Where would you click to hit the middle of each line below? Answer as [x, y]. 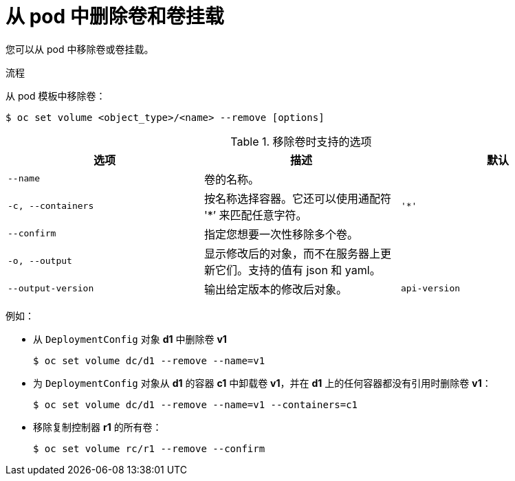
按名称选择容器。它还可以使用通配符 [297, 198]
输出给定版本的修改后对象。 [275, 289]
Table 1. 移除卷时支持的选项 [301, 141]
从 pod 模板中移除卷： [56, 96]
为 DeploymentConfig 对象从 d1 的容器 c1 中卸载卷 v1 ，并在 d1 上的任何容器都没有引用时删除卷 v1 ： [262, 383]
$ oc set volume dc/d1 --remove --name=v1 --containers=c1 [196, 404]
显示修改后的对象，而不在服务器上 [292, 253]
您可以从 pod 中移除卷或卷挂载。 [80, 49]
